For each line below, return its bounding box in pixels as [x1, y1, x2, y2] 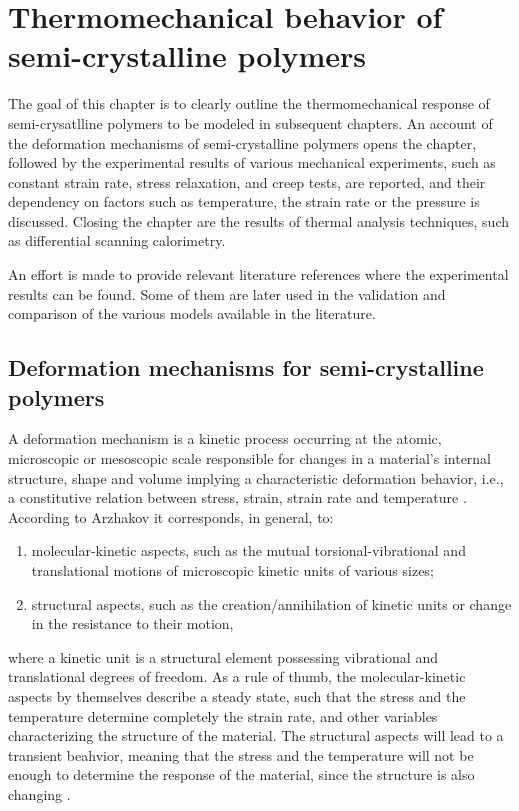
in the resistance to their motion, [31, 613, 234, 634]
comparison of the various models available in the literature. [8, 303, 376, 324]
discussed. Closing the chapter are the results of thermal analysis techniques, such [8, 210, 510, 231]
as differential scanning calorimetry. [8, 230, 226, 251]
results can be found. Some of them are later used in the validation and [8, 283, 446, 304]
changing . [8, 783, 71, 804]
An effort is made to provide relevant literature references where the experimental [8, 264, 509, 285]
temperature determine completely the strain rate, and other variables [8, 705, 438, 726]
